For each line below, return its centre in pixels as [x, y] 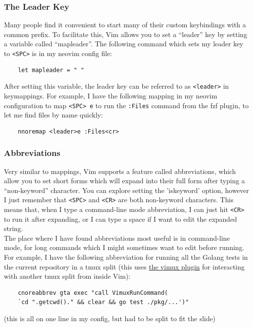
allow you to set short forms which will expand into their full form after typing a [125, 181]
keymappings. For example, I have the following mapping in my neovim [111, 95]
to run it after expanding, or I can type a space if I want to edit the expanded [121, 219]
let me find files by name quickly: [54, 115]
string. [14, 228]
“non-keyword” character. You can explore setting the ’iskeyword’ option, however [126, 190]
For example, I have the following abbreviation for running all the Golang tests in [126, 257]
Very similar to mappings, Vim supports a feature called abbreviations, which [120, 171]
